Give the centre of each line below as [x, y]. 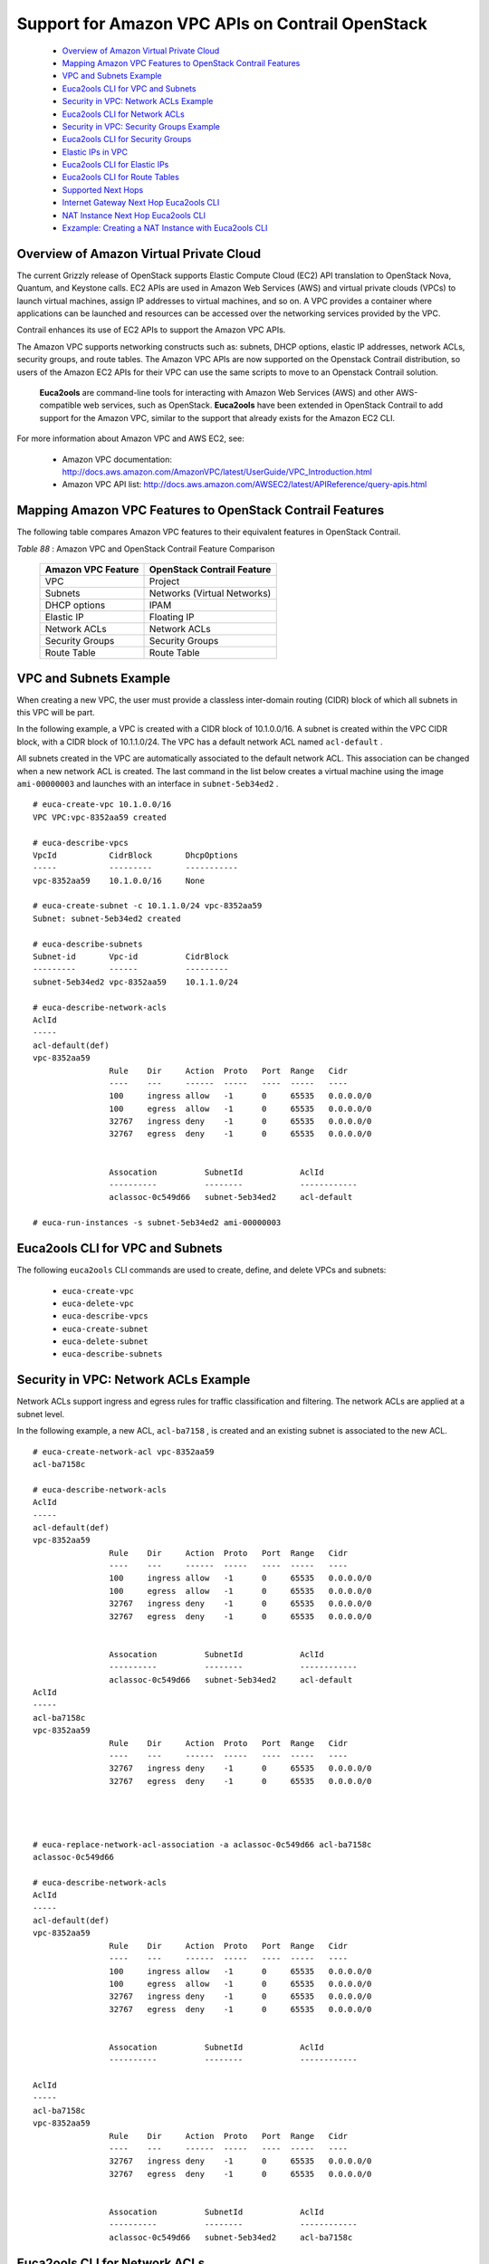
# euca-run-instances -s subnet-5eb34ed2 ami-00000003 [157, 1223]
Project [164, 581]
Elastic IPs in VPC [95, 152]
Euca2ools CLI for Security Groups [127, 139]
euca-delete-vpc [98, 1303]
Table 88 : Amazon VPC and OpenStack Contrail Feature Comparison [146, 549]
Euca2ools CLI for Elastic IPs [115, 165]
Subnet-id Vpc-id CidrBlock [131, 957]
